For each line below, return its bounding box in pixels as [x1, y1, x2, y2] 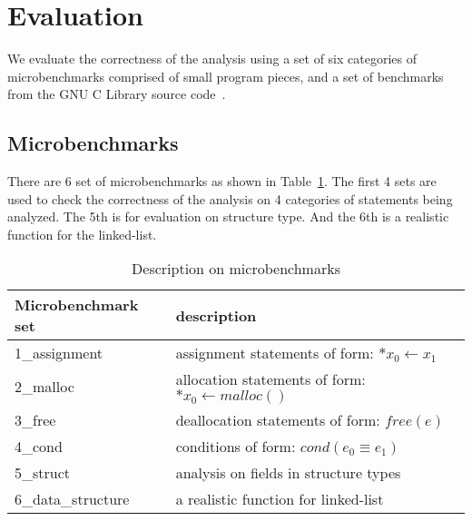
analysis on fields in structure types [175, 462, 401, 484]
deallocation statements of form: [175, 409, 380, 431]
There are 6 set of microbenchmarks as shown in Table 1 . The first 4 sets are [7, 172, 437, 191]
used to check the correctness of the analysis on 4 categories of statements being [7, 189, 453, 208]
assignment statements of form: [175, 342, 374, 364]
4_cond [15, 436, 63, 457]
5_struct [15, 462, 71, 484]
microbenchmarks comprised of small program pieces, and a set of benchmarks [7, 66, 444, 85]
